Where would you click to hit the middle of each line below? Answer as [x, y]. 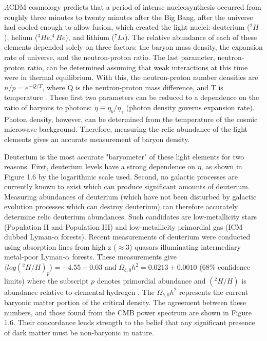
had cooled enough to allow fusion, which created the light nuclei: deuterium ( [127, 27]
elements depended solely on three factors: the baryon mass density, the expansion [133, 47]
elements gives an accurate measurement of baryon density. [97, 139]
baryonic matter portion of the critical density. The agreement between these [125, 302]
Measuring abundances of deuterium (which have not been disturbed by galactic [130, 196]
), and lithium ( [90, 37]
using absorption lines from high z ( [60, 246]
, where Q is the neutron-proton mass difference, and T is [133, 87]
